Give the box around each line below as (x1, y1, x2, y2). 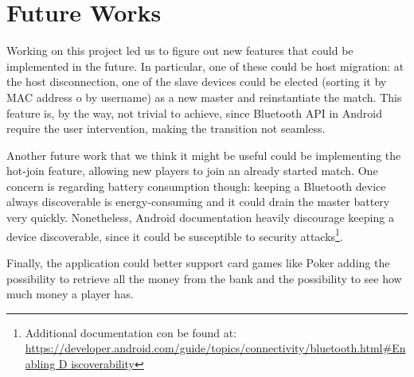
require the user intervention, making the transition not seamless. (6, 120, 326, 137)
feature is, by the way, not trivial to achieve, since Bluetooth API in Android (6, 104, 383, 121)
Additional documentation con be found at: (25, 324, 237, 340)
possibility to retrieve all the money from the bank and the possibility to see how (6, 270, 402, 286)
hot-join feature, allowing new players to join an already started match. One (6, 162, 378, 179)
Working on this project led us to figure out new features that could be (6, 42, 353, 59)
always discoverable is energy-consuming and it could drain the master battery (6, 193, 390, 210)
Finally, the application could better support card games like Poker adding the (6, 254, 390, 270)
